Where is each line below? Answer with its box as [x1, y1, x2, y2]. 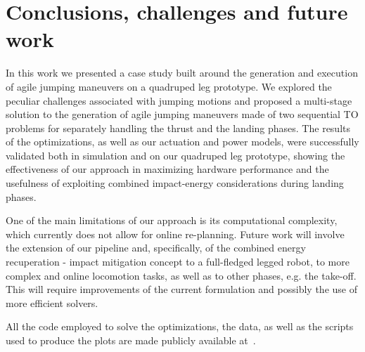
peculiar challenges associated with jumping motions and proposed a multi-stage [6, 93, 352, 107]
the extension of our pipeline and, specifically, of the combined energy [6, 240, 306, 255]
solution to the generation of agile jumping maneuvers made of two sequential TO [6, 107, 359, 122]
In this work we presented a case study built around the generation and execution [6, 65, 358, 80]
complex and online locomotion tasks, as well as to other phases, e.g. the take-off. [6, 268, 357, 282]
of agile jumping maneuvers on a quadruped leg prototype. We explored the [6, 79, 332, 93]
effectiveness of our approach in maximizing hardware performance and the [6, 162, 329, 176]
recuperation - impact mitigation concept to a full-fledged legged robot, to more [6, 254, 350, 269]
